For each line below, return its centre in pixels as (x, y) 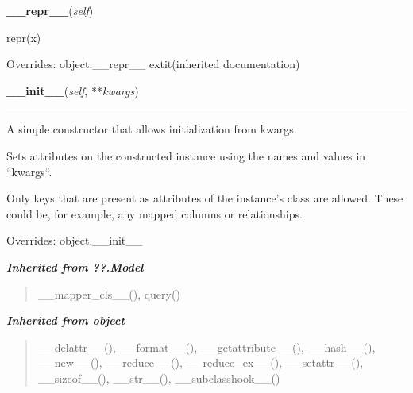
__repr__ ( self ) (50, 10)
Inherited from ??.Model (75, 266)
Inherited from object (66, 320)
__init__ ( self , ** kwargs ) (73, 90)
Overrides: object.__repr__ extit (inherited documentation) (153, 64)
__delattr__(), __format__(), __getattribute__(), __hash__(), (206, 347)
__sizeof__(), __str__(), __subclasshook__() (159, 378)
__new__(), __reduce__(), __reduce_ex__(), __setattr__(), (201, 362)
